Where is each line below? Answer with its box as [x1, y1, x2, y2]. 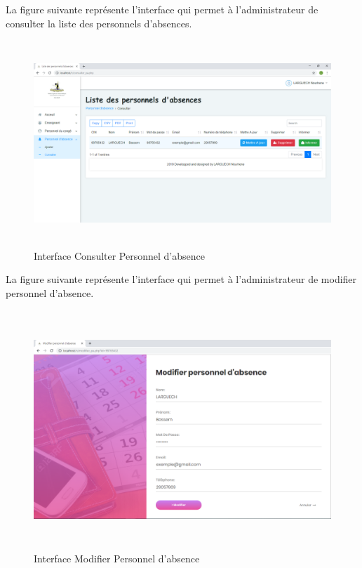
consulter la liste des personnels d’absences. [6, 15, 192, 30]
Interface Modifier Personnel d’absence [34, 551, 200, 566]
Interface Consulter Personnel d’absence [34, 248, 205, 263]
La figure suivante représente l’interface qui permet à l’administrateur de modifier [6, 272, 357, 286]
